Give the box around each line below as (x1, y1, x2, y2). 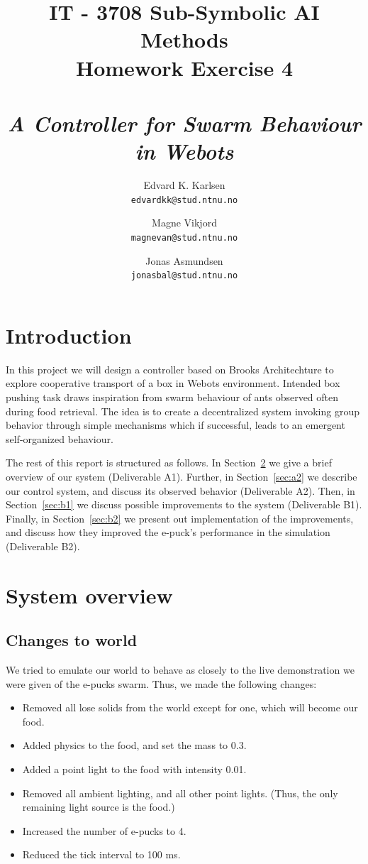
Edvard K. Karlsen (143, 177, 225, 192)
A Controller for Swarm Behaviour (7, 108, 362, 138)
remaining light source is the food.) (22, 799, 175, 814)
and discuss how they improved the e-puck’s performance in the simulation (6, 525, 330, 540)
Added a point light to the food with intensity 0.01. (22, 762, 247, 777)
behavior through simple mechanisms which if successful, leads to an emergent (6, 417, 345, 432)
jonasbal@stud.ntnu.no (130, 270, 238, 281)
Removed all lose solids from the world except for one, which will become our (22, 700, 358, 715)
